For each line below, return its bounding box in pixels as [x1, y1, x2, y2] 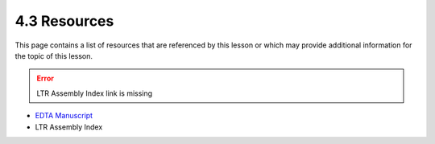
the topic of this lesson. [14, 51, 93, 60]
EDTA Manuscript [35, 111, 93, 121]
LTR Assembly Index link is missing [36, 88, 153, 98]
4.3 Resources [14, 12, 114, 30]
